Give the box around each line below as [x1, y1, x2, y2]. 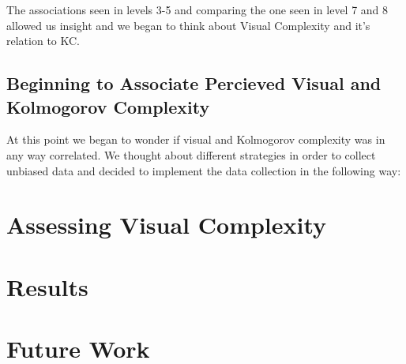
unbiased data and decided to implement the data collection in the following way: [6, 162, 401, 178]
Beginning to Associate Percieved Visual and [6, 71, 382, 96]
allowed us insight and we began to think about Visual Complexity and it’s [6, 17, 370, 33]
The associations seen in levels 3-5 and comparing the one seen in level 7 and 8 [6, 2, 389, 17]
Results [6, 270, 88, 302]
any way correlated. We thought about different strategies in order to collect [6, 146, 376, 163]
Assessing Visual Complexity [6, 208, 327, 241]
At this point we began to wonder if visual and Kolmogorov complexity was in [6, 131, 385, 148]
